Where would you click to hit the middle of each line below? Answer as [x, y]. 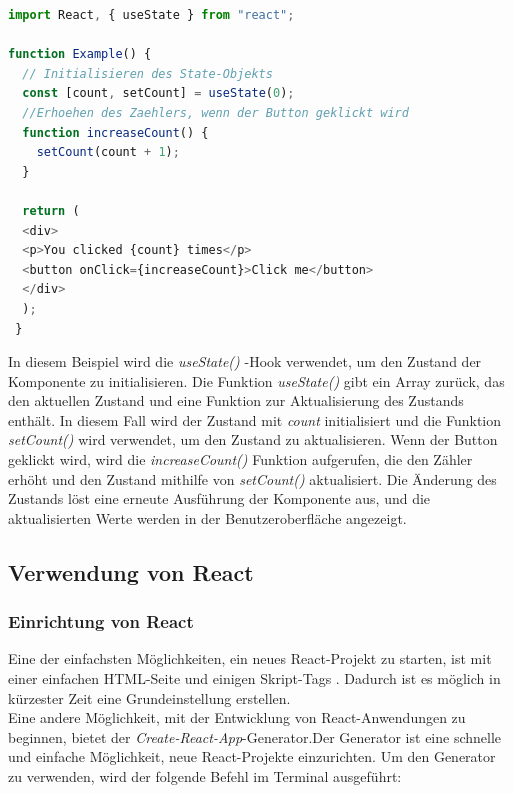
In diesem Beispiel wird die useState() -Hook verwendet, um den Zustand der [245, 361]
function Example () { [80, 54]
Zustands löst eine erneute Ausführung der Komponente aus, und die [219, 498]
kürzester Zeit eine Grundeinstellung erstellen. [149, 697]
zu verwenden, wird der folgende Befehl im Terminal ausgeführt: [205, 776]
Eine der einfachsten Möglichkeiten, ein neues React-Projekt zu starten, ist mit [250, 658]
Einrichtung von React [101, 621]
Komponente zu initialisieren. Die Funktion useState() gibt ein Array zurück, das [256, 380]
